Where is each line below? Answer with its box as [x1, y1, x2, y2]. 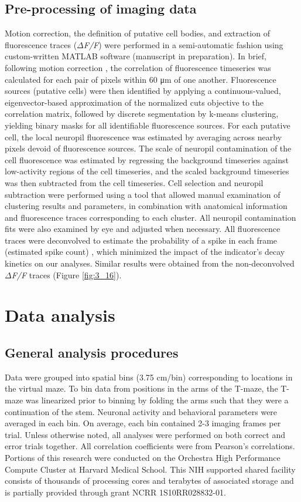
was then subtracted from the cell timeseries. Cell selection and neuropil [5, 176, 264, 188]
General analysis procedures [5, 343, 179, 362]
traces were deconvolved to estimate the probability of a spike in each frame [5, 234, 278, 246]
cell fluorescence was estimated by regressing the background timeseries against [5, 153, 289, 166]
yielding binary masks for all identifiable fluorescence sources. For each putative [5, 119, 290, 131]
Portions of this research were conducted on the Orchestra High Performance [5, 452, 281, 463]
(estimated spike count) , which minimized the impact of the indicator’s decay [5, 245, 285, 258]
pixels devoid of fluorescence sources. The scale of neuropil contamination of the [5, 142, 292, 154]
